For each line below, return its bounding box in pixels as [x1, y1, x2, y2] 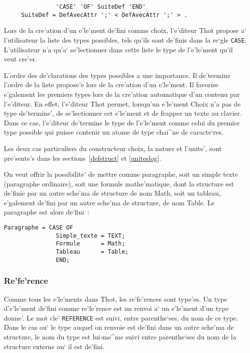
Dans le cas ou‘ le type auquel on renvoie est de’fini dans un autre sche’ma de [4, 322, 234, 332]
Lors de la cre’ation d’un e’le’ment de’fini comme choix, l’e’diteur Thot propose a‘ [4, 25, 247, 35]
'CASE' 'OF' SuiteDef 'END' [56, 3, 146, 10]
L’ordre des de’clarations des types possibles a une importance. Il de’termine [4, 70, 231, 80]
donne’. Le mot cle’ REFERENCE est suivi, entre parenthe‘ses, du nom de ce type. [4, 312, 238, 322]
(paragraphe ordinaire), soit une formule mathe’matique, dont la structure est [4, 178, 234, 188]
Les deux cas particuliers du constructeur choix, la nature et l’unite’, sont [4, 143, 222, 153]
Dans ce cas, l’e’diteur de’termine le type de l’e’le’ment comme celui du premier [4, 117, 240, 127]
